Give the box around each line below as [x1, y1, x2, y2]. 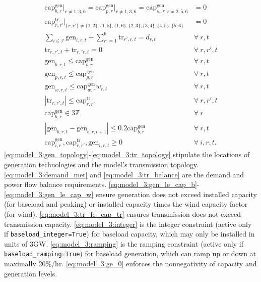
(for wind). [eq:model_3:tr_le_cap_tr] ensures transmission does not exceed [4, 209, 241, 219]
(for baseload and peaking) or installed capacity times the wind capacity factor [4, 199, 248, 209]
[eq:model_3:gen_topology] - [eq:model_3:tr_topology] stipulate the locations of [4, 149, 250, 160]
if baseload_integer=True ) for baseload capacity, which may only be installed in [4, 228, 255, 239]
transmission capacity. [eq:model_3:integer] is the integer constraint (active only [4, 218, 252, 229]
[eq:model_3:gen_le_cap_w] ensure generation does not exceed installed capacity [4, 189, 257, 199]
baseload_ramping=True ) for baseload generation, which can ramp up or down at [4, 248, 256, 259]
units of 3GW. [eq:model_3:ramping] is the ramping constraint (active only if [4, 238, 243, 249]
